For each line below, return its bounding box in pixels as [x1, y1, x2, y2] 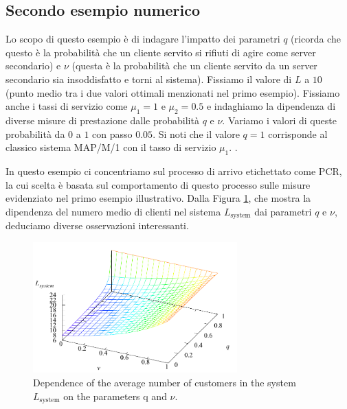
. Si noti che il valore [153, 126, 240, 141]
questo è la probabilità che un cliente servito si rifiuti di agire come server [5, 45, 316, 59]
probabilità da [5, 126, 65, 141]
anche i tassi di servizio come [5, 99, 128, 113]
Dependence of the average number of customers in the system [33, 375, 296, 390]
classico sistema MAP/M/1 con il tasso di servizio [5, 140, 216, 154]
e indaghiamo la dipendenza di [206, 99, 336, 113]
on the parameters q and [63, 388, 167, 403]
